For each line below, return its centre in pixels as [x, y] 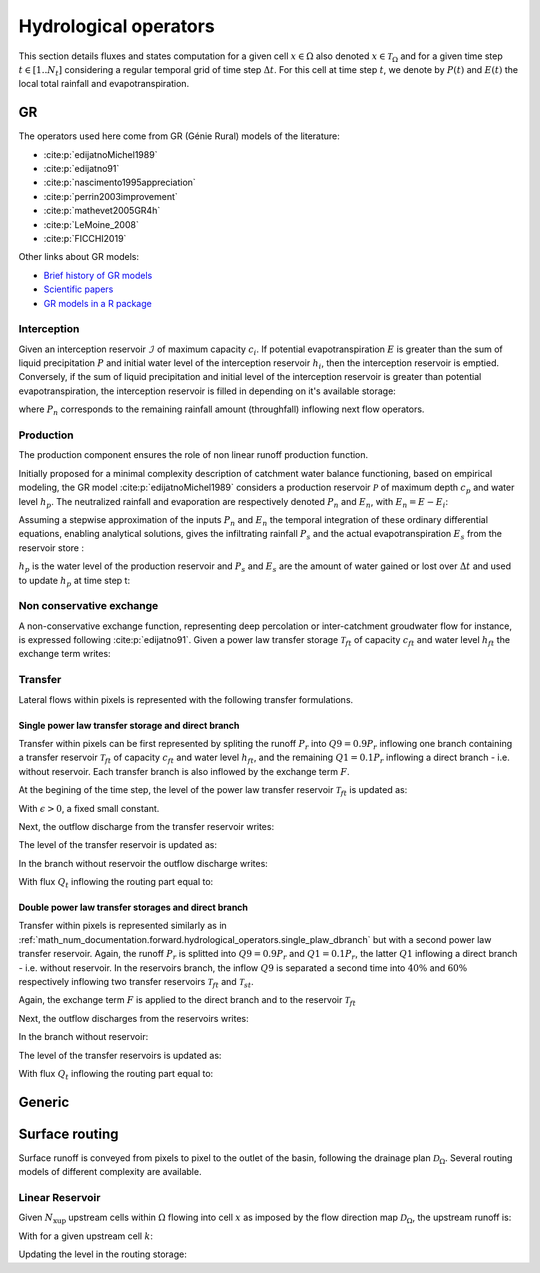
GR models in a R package [97, 303]
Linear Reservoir [59, 1198]
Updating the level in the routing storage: [102, 1254]
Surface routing [68, 1133]
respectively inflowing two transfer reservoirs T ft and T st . [136, 983]
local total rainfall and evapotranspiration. [104, 84]
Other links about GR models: [79, 257]
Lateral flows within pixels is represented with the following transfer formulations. [186, 699]
